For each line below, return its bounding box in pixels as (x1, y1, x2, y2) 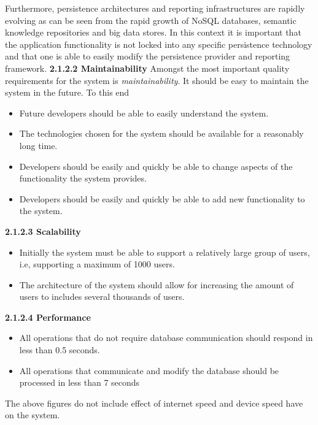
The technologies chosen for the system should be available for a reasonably (19, 127, 304, 140)
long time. (19, 139, 58, 151)
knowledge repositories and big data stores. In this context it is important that (5, 26, 301, 39)
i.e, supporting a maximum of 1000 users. (19, 258, 175, 270)
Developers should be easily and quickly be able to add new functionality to (19, 192, 305, 205)
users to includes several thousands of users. (19, 290, 185, 303)
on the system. (5, 408, 60, 421)
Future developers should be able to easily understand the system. (19, 106, 269, 119)
